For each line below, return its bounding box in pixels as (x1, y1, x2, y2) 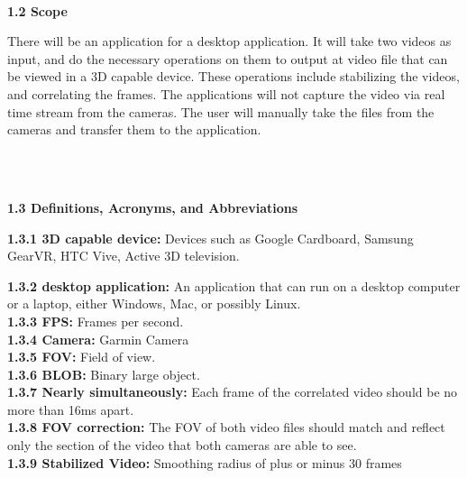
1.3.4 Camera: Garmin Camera (7, 329, 189, 348)
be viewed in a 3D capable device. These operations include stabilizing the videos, (7, 67, 460, 86)
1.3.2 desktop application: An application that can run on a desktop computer (7, 276, 461, 295)
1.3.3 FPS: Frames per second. (7, 311, 184, 330)
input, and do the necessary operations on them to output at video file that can (7, 49, 448, 68)
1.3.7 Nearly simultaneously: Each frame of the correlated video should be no (7, 382, 458, 401)
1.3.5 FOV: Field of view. (7, 347, 156, 366)
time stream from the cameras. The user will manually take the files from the (7, 102, 435, 121)
